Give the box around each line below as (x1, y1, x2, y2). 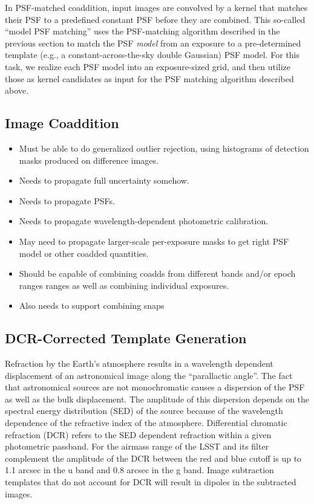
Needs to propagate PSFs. (19, 194, 115, 207)
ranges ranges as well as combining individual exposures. (19, 279, 229, 291)
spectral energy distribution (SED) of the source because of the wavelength (5, 404, 283, 417)
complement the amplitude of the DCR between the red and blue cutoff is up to (5, 451, 302, 464)
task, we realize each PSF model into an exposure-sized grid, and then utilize (5, 60, 291, 73)
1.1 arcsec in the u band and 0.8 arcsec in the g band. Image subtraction (5, 464, 274, 476)
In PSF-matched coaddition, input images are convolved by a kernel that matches (5, 1, 308, 13)
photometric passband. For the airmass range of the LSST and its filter (5, 440, 269, 453)
